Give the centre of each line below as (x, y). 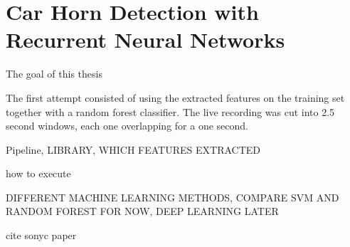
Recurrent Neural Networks (145, 40)
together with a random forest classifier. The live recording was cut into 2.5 (170, 111)
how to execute (38, 173)
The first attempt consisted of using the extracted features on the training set (175, 97)
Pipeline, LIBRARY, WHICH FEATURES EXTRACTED (133, 149)
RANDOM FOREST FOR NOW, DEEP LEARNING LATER (142, 211)
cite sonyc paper (41, 235)
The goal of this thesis (54, 74)
